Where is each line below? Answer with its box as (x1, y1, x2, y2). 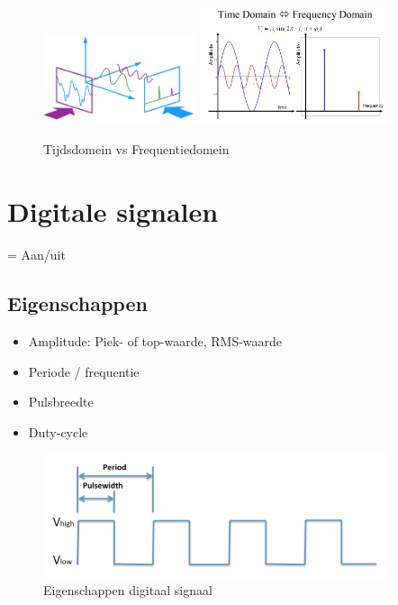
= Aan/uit (7, 245, 66, 264)
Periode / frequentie (28, 362, 140, 380)
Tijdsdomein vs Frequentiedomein (43, 140, 230, 159)
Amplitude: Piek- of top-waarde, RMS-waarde (28, 331, 283, 350)
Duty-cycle (28, 422, 88, 441)
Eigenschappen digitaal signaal (43, 581, 213, 600)
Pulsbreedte (28, 392, 94, 411)
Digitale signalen (7, 193, 219, 230)
